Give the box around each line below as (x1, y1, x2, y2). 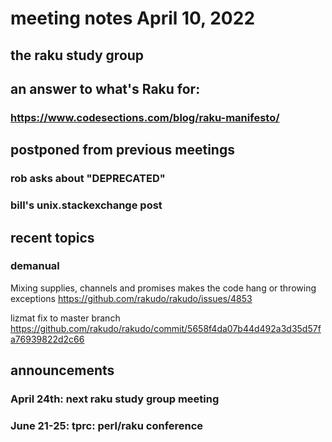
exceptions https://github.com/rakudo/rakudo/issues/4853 (10, 292, 253, 304)
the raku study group (10, 47, 145, 64)
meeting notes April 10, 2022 (10, 7, 256, 30)
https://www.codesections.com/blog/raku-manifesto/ (10, 110, 280, 124)
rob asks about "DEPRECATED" (10, 172, 166, 186)
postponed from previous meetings (10, 142, 235, 159)
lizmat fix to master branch (10, 312, 121, 324)
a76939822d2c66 (10, 333, 85, 345)
